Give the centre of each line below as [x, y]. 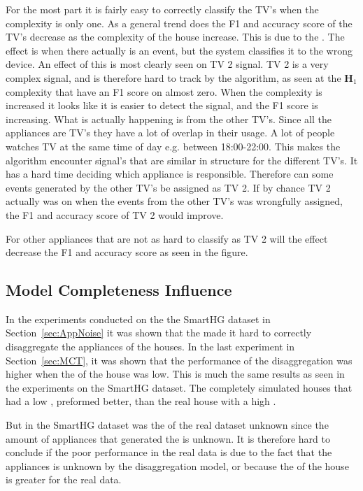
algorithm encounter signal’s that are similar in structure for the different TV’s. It [182, 160]
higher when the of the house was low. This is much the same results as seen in [175, 374]
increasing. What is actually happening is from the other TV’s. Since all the [169, 119]
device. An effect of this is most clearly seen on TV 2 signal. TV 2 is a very [167, 64]
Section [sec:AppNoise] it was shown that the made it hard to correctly [159, 333]
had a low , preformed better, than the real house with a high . [141, 401]
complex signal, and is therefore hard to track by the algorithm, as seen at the [173, 77]
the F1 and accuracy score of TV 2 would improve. [115, 214]
